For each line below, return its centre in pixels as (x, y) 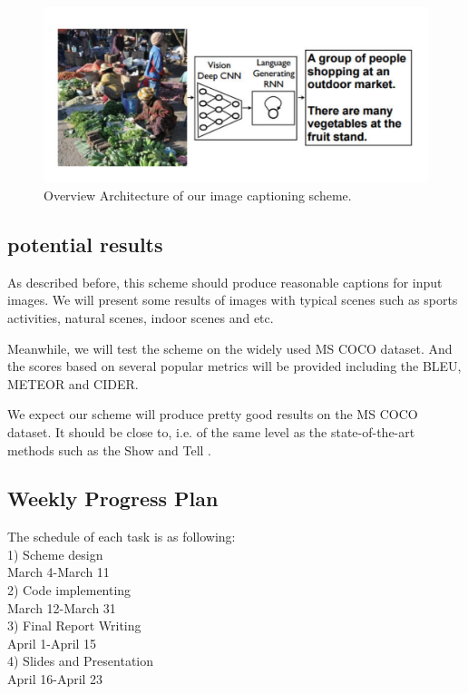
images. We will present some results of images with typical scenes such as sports (233, 300)
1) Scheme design (55, 554)
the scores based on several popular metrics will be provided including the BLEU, (234, 366)
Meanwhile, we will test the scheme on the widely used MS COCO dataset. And (230, 348)
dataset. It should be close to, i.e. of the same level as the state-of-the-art (211, 431)
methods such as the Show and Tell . (110, 450)
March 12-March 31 (62, 607)
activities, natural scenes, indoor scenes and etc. (141, 317)
